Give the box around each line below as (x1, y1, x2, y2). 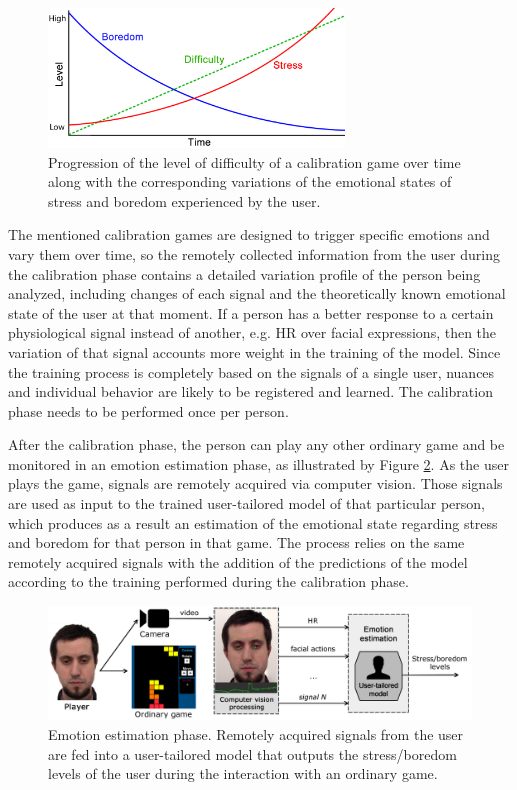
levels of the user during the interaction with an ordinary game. (48, 763, 438, 784)
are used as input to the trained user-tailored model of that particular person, (8, 493, 486, 514)
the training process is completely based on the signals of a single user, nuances (8, 361, 495, 382)
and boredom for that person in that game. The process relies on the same (8, 532, 465, 553)
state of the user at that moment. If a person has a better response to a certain (8, 302, 494, 323)
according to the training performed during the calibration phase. (8, 571, 409, 592)
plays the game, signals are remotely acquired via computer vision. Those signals (8, 473, 503, 494)
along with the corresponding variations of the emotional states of (48, 171, 452, 192)
